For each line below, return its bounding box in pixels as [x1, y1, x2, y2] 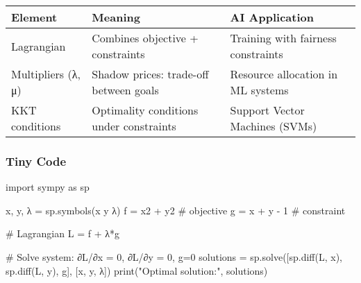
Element [11, 9, 58, 25]
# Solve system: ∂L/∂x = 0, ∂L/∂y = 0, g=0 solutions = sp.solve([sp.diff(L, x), [6, 250, 342, 264]
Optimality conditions [92, 102, 199, 118]
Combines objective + [92, 30, 199, 46]
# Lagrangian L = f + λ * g [6, 226, 119, 241]
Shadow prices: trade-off [92, 66, 209, 82]
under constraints [92, 118, 176, 134]
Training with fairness [230, 30, 337, 46]
